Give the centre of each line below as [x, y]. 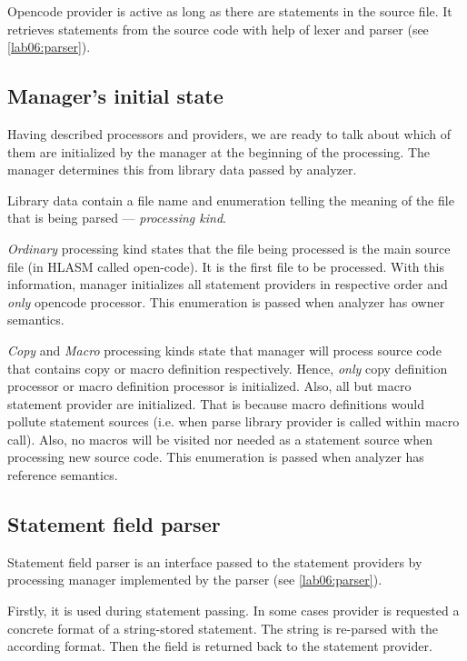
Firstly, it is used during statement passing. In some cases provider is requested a [233, 611]
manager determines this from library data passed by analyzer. [182, 170]
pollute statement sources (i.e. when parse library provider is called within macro [233, 421]
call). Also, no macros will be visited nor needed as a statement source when [220, 439]
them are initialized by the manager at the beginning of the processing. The [219, 151]
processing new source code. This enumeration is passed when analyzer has [216, 457]
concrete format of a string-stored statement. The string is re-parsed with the [223, 628]
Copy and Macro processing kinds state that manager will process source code [224, 350]
